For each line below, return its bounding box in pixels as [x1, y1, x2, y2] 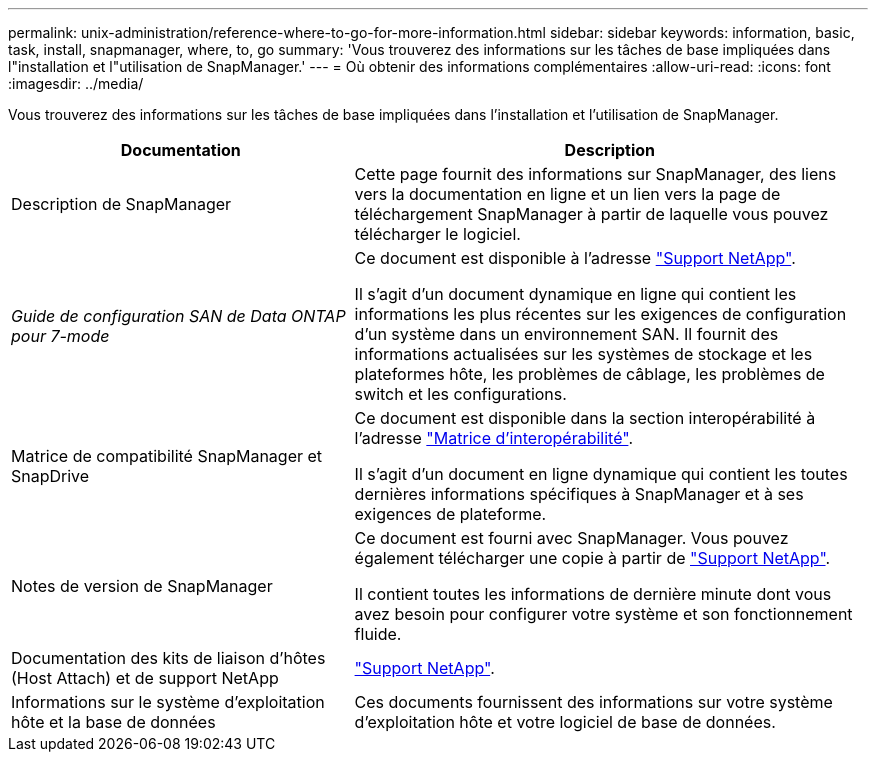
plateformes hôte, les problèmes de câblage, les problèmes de [354, 364, 825, 384]
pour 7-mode [11, 326, 110, 346]
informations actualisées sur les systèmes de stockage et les [354, 344, 813, 364]
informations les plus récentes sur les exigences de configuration [354, 304, 847, 324]
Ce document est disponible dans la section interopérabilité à [354, 408, 816, 428]
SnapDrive [11, 466, 90, 486]
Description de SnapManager [11, 194, 232, 214]
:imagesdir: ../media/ [8, 75, 144, 92]
